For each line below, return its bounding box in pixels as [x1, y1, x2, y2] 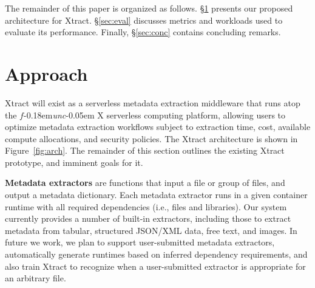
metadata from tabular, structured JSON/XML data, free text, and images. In [5, 224, 297, 236]
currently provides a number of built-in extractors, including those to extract [5, 212, 291, 225]
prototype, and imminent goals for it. [5, 156, 143, 168]
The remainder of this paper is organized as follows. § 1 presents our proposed [5, 2, 293, 14]
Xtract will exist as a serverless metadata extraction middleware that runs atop [5, 96, 300, 109]
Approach [5, 61, 88, 86]
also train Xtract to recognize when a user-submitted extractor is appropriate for [5, 259, 306, 272]
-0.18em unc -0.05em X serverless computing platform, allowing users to [23, 108, 286, 121]
